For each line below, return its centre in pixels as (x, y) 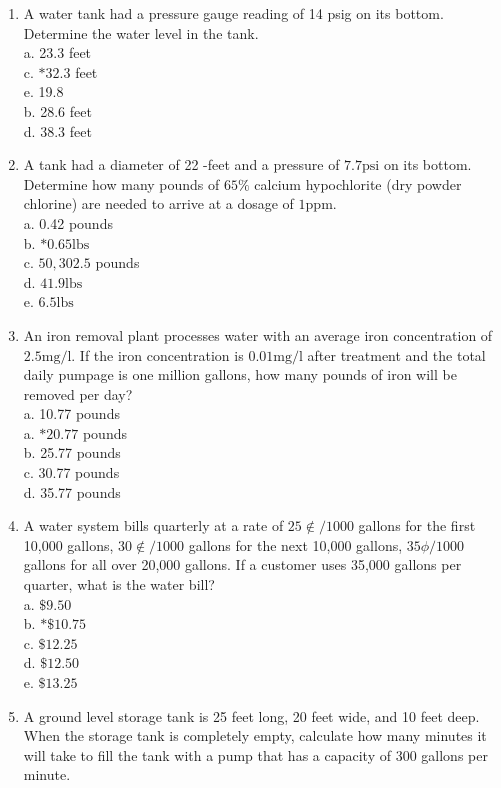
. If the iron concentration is (157, 354)
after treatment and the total (396, 354)
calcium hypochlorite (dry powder (358, 183)
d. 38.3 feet (57, 130)
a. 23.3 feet (57, 52)
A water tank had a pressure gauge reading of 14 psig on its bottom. (233, 13)
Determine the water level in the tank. (141, 32)
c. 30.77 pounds (71, 472)
